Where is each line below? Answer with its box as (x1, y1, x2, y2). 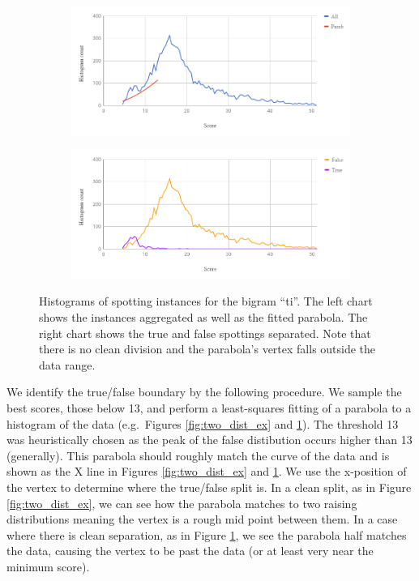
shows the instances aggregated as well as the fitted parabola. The (39, 309, 368, 326)
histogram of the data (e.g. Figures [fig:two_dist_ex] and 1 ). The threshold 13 (6, 415, 399, 432)
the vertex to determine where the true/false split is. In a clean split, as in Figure (6, 478, 412, 495)
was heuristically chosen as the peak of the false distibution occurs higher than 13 (6, 431, 413, 448)
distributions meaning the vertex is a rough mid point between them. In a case (6, 511, 398, 528)
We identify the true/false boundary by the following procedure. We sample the (6, 383, 402, 400)
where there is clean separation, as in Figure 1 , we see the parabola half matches (6, 526, 407, 543)
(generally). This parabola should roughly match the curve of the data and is (6, 446, 390, 464)
